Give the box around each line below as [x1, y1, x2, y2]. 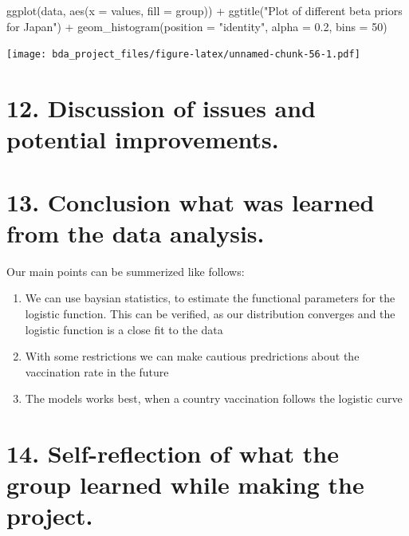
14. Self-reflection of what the [6, 437, 340, 470]
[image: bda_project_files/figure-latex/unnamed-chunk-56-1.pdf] [6, 49, 360, 61]
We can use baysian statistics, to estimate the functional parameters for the [25, 290, 395, 306]
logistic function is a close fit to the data [25, 321, 223, 337]
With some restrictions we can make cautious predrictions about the [25, 348, 360, 365]
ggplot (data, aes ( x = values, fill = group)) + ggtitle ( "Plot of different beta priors [6, 2, 403, 18]
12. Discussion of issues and [6, 92, 316, 124]
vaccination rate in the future [25, 363, 169, 380]
